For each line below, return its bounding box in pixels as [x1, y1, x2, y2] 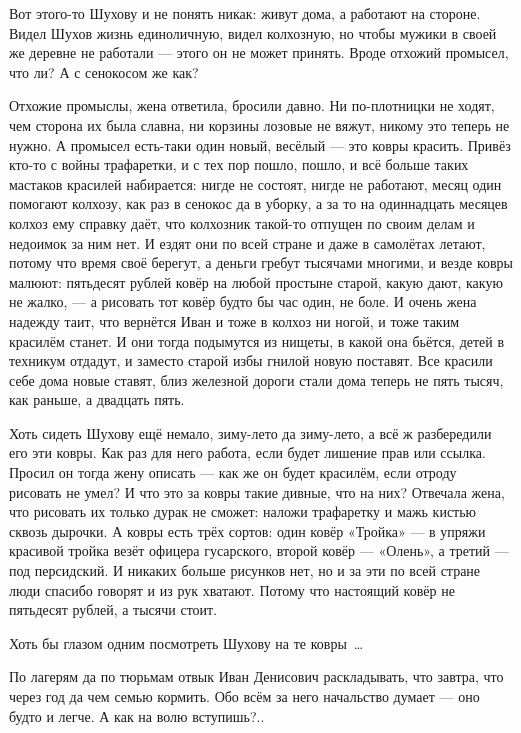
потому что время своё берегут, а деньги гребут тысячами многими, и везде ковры [9, 252, 514, 273]
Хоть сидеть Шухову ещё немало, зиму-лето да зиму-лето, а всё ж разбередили [9, 422, 492, 443]
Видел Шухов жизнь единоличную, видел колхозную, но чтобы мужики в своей [9, 22, 497, 43]
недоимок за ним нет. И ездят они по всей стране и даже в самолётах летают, [9, 232, 486, 253]
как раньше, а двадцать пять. [9, 389, 185, 410]
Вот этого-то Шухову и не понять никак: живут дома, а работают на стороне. [9, 3, 481, 23]
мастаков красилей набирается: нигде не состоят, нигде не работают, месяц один [9, 173, 502, 194]
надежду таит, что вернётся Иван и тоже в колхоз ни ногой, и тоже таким [9, 310, 460, 331]
